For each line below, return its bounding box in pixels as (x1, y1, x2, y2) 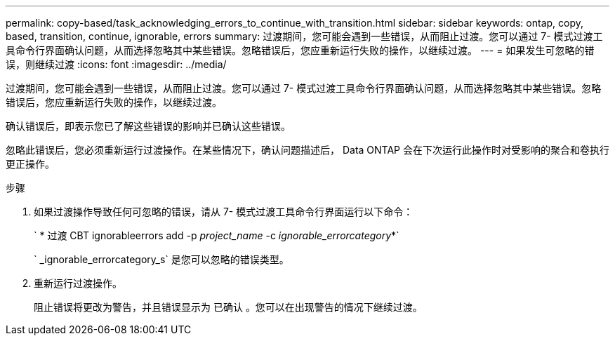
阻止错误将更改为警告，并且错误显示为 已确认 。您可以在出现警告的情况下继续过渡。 (34, 301, 423, 313)
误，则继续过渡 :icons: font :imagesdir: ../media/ (6, 58, 227, 70)
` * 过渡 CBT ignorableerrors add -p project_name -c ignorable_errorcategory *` (34, 229, 399, 241)
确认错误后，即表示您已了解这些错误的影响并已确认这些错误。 (6, 120, 291, 132)
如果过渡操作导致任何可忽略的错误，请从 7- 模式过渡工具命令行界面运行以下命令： (34, 206, 414, 218)
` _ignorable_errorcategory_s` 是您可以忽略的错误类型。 (34, 253, 289, 265)
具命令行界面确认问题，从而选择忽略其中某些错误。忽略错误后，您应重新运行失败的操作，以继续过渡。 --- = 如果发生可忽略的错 (6, 44, 595, 56)
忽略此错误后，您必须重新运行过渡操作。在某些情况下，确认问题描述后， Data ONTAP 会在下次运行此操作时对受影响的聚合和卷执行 (6, 144, 609, 156)
